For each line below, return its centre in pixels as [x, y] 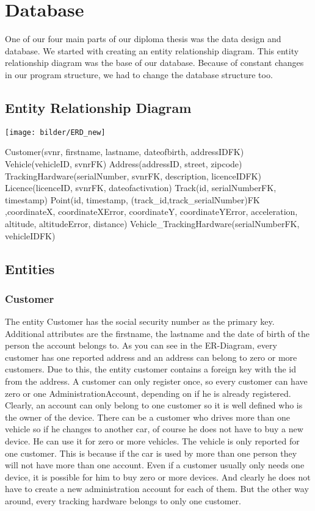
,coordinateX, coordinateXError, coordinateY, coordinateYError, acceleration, [151, 212]
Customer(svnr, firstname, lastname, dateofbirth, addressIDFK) [125, 152]
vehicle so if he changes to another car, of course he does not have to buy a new [154, 429]
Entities [30, 268]
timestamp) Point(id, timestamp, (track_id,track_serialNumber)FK [132, 199]
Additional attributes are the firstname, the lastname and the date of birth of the [157, 333]
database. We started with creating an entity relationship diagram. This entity [152, 50]
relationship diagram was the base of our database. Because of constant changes [154, 63]
